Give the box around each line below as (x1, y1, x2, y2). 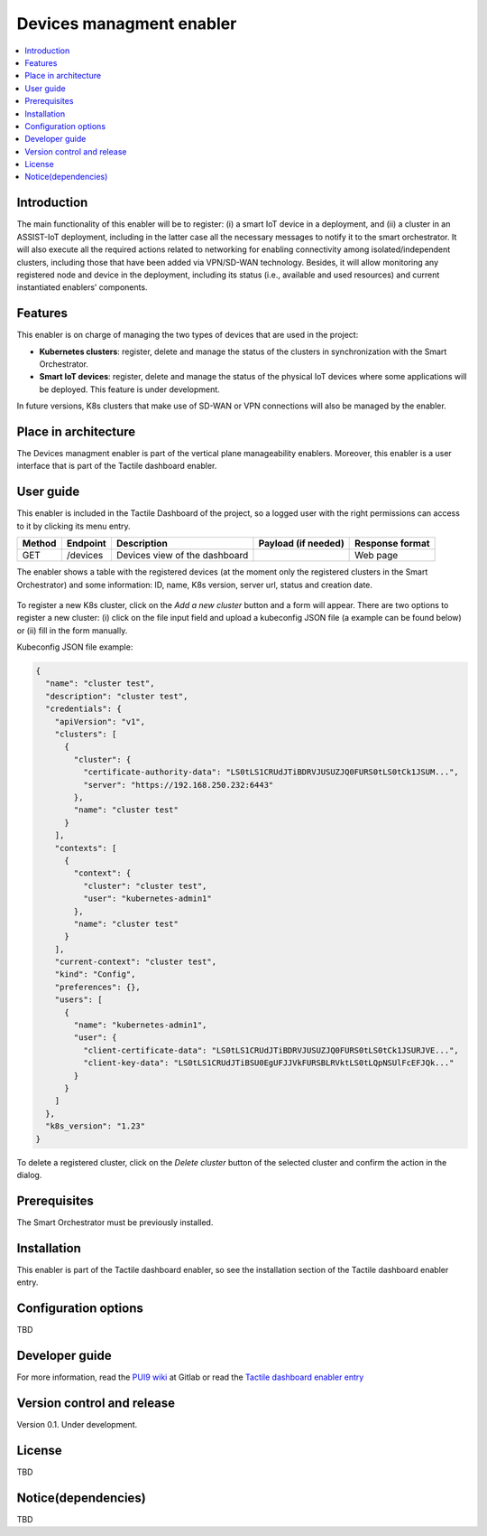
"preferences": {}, (54, 981, 142, 992)
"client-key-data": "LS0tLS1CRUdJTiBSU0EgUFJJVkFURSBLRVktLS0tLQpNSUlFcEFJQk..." (82, 1058, 455, 1068)
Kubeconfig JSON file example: (16, 642, 133, 652)
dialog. (16, 1169, 42, 1180)
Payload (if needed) (258, 538, 345, 550)
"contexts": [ (54, 843, 117, 853)
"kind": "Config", (54, 969, 136, 979)
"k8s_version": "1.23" (45, 1121, 146, 1131)
